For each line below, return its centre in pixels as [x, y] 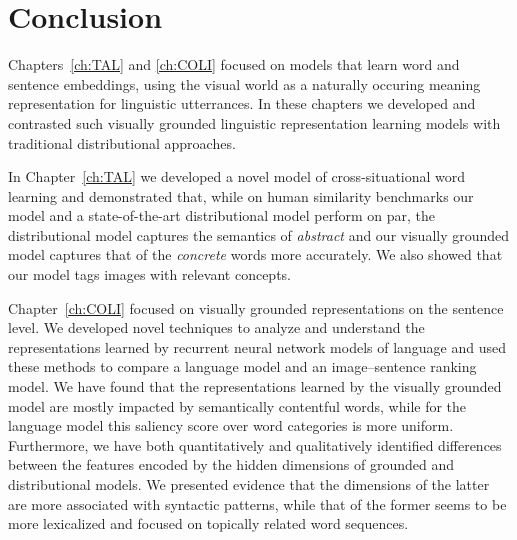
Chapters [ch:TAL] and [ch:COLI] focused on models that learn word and [234, 64]
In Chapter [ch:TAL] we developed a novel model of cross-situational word [237, 176]
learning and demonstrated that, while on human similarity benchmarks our [241, 195]
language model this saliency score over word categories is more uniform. [231, 425]
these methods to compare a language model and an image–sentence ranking [242, 366]
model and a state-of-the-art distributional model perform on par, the [221, 215]
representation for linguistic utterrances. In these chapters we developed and [242, 103]
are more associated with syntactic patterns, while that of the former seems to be [257, 503]
